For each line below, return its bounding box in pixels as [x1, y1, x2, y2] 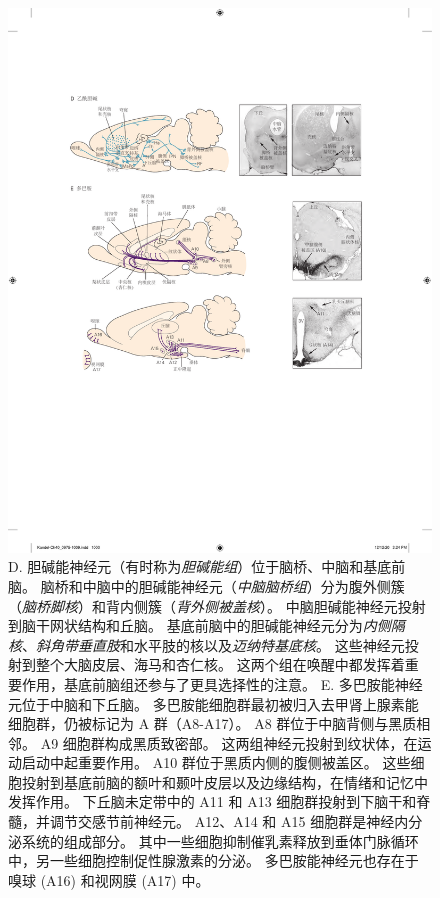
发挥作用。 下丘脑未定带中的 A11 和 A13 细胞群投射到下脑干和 [8, 791, 417, 812]
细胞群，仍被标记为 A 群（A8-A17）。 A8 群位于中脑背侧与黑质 [8, 713, 417, 734]
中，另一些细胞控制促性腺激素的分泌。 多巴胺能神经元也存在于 [8, 850, 419, 871]
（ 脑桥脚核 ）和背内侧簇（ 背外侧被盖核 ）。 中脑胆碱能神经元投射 [8, 595, 426, 616]
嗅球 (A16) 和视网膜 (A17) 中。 [8, 869, 210, 890]
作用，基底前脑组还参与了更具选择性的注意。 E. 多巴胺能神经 [21, 673, 423, 694]
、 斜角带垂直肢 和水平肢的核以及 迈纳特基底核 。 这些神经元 [22, 634, 405, 655]
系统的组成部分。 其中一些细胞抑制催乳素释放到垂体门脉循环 [21, 830, 419, 851]
